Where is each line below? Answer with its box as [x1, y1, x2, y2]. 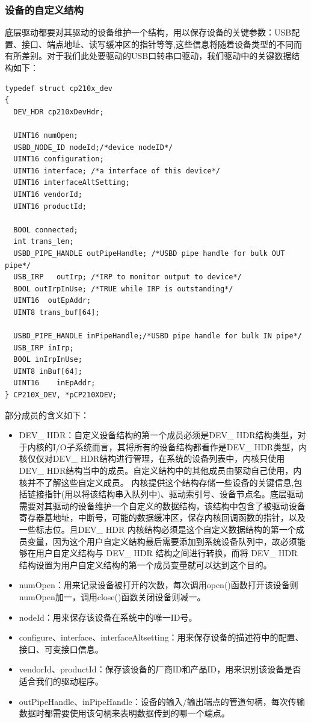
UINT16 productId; [13, 202, 87, 211]
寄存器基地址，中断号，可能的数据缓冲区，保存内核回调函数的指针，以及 [19, 511, 306, 524]
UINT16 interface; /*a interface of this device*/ [13, 166, 220, 175]
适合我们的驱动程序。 [19, 674, 103, 687]
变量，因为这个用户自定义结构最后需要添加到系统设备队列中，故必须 [27, 535, 297, 547]
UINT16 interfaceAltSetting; [13, 178, 130, 187]
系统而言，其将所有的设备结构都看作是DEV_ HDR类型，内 [75, 440, 307, 453]
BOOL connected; [13, 225, 78, 234]
